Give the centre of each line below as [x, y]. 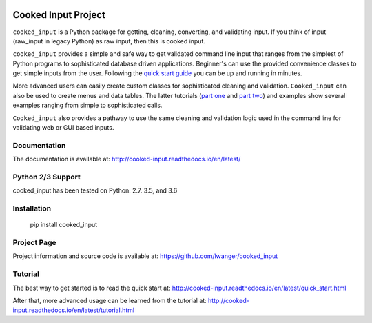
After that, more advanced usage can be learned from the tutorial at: [110, 300]
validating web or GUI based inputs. [63, 128]
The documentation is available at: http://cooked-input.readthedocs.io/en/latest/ [127, 159]
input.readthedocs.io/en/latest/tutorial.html [73, 310]
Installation [32, 208]
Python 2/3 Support [46, 177]
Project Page [34, 243]
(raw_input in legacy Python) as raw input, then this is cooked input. [109, 41]
